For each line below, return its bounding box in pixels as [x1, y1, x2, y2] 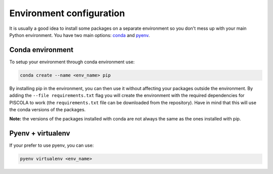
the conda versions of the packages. [9, 106, 86, 112]
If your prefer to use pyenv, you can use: [9, 142, 94, 149]
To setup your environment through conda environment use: [9, 59, 135, 65]
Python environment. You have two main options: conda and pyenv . [9, 32, 150, 38]
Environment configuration [9, 8, 125, 19]
